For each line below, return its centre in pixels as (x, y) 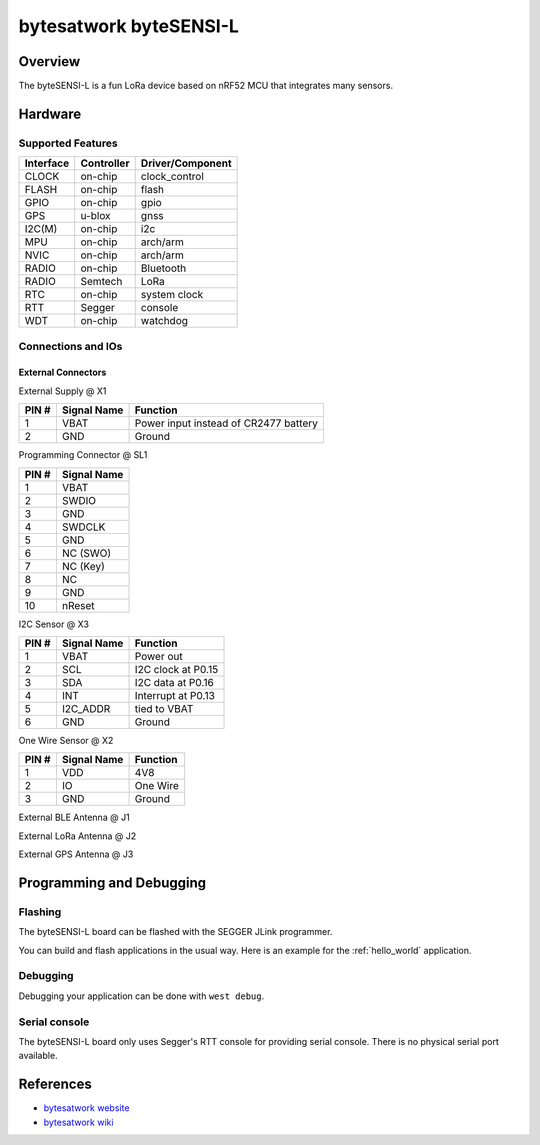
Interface (47, 163)
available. (38, 1056)
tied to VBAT (164, 708)
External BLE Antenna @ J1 (74, 817)
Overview (49, 61)
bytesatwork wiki (78, 1122)
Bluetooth (163, 268)
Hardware (50, 113)
